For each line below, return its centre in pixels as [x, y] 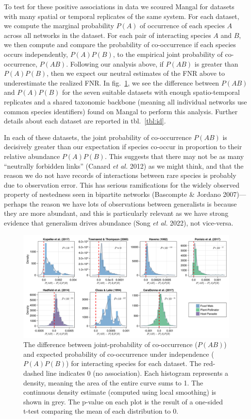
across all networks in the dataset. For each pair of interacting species [108, 35]
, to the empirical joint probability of [168, 54]
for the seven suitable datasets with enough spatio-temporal [151, 92]
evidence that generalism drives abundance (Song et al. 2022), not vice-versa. [119, 223]
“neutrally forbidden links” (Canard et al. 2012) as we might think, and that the [124, 166]
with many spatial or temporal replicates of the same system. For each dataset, [122, 16]
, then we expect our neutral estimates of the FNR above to [136, 73]
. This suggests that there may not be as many [174, 156]
